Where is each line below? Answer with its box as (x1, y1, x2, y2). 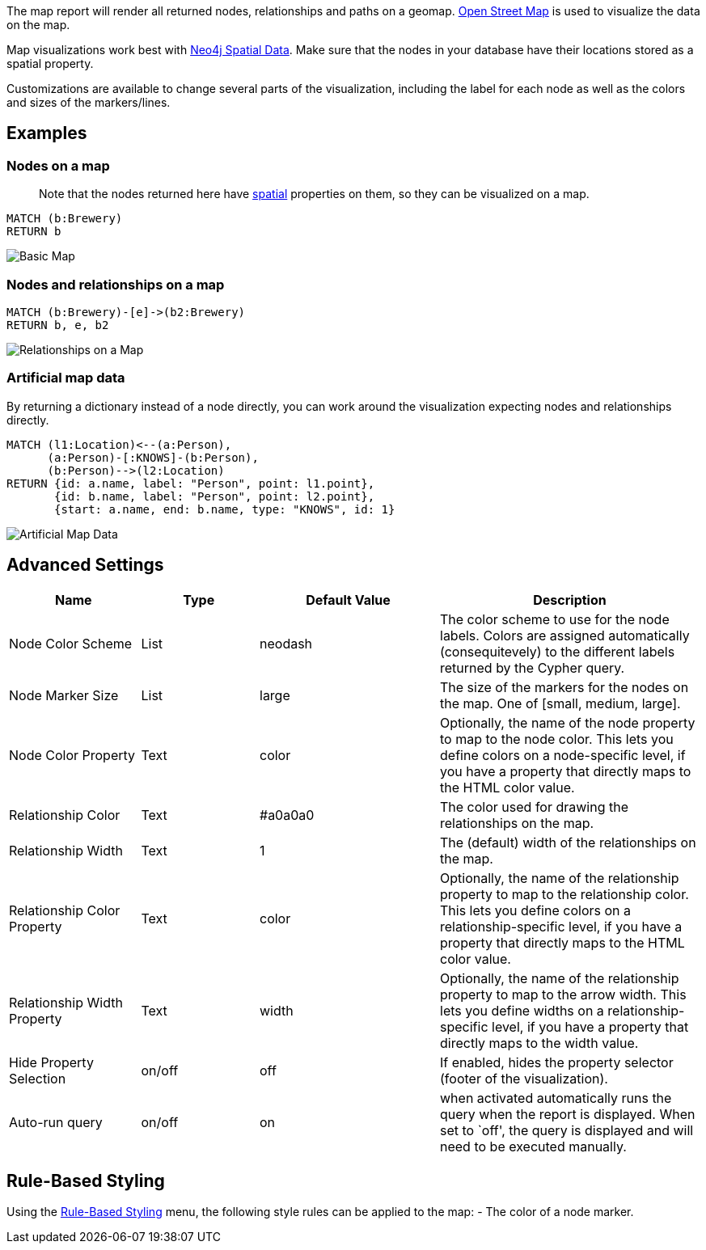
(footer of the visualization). (440, 1070, 608, 1087)
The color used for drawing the (440, 798, 629, 815)
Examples (6, 123, 87, 144)
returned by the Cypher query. (440, 659, 625, 676)
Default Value (306, 591, 391, 608)
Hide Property (9, 1054, 94, 1071)
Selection (9, 1070, 66, 1087)
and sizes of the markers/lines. (6, 95, 171, 109)
